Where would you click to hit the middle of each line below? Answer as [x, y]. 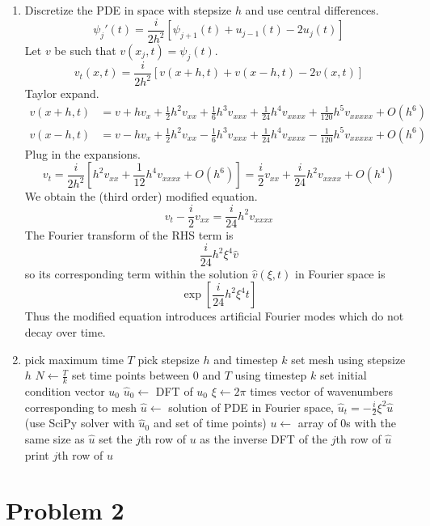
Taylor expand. [62, 93]
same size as [55, 438]
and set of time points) [210, 423]
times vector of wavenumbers [321, 390]
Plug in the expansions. [82, 153]
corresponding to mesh [81, 407]
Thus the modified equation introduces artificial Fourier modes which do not [214, 316]
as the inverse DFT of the [264, 438]
